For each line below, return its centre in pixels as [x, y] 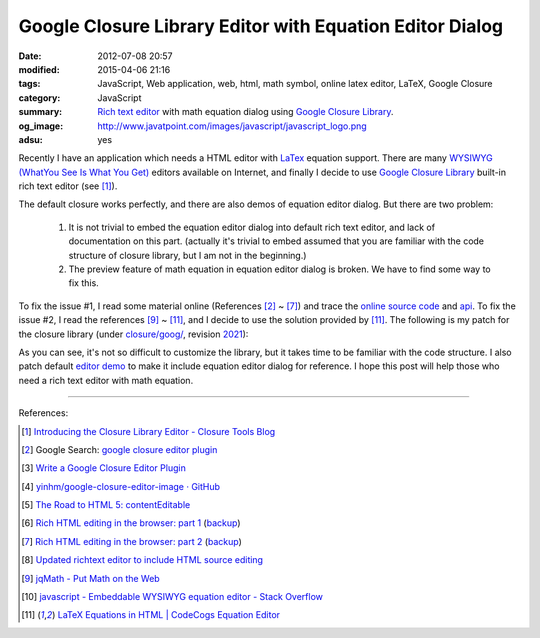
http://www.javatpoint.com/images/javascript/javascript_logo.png [232, 126]
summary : [40, 112]
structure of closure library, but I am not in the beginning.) [187, 255]
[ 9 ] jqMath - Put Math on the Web [90, 578]
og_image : [41, 126]
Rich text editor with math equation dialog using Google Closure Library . [245, 112]
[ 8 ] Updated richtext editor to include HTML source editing [142, 560]
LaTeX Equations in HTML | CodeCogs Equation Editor [168, 615]
